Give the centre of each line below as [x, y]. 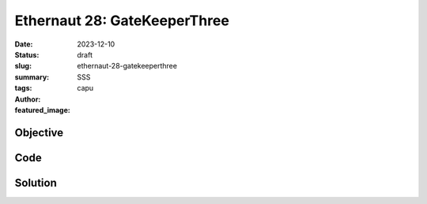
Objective [39, 133]
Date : [24, 44]
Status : [27, 54]
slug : [23, 66]
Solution [36, 182]
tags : [23, 88]
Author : [28, 99]
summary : [32, 77]
